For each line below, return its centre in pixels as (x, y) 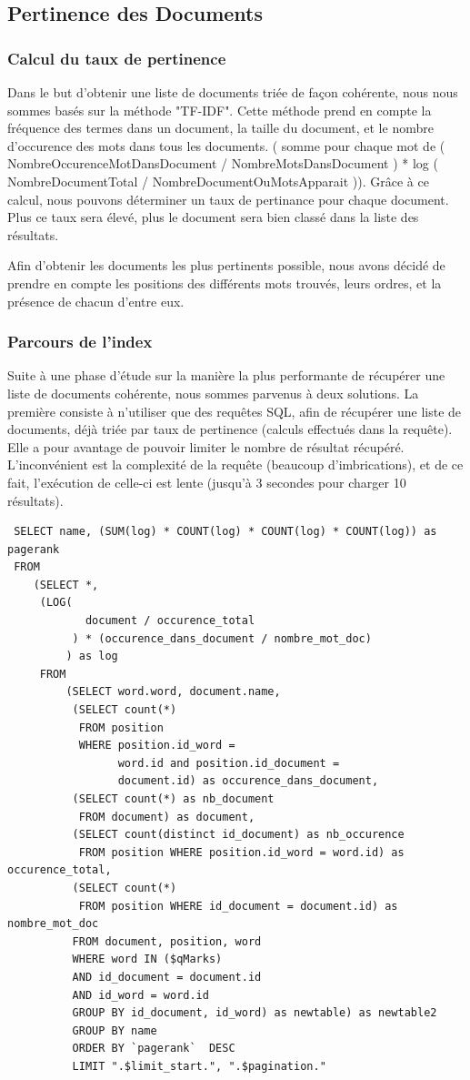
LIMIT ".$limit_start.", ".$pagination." (199, 1066)
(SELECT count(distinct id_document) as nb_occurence (238, 835)
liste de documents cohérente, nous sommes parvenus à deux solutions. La (213, 393)
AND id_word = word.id (140, 995)
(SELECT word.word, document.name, (173, 692)
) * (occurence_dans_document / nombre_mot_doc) (222, 638)
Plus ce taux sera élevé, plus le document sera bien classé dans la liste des (213, 217)
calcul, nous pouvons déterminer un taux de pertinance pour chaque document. (228, 199)
